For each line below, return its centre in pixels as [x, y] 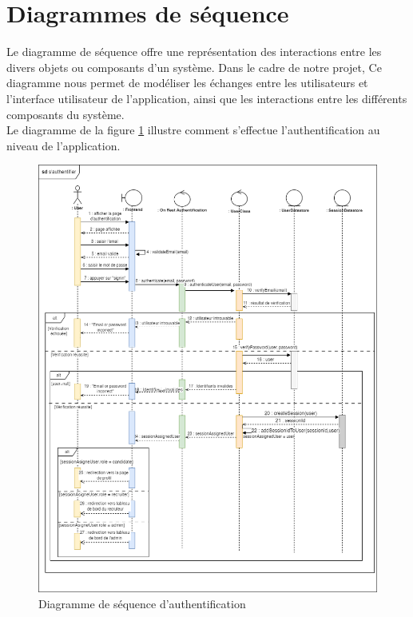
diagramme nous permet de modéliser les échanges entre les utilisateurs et [187, 83]
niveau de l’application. [64, 145]
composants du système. [66, 114]
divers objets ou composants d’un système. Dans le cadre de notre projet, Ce [194, 67]
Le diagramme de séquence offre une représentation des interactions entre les [194, 52]
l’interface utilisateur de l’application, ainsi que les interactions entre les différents [207, 98]
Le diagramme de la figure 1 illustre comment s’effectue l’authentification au [193, 130]
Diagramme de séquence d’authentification [142, 603]
